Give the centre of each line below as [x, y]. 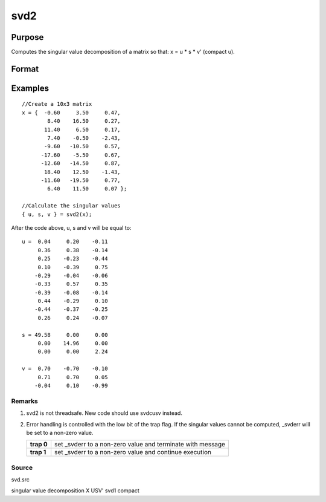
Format [25, 69]
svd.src [21, 480]
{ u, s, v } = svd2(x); [57, 214]
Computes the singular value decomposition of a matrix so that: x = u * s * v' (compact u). [123, 52]
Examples [30, 88]
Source [22, 468]
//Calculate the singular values [71, 206]
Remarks [25, 401]
